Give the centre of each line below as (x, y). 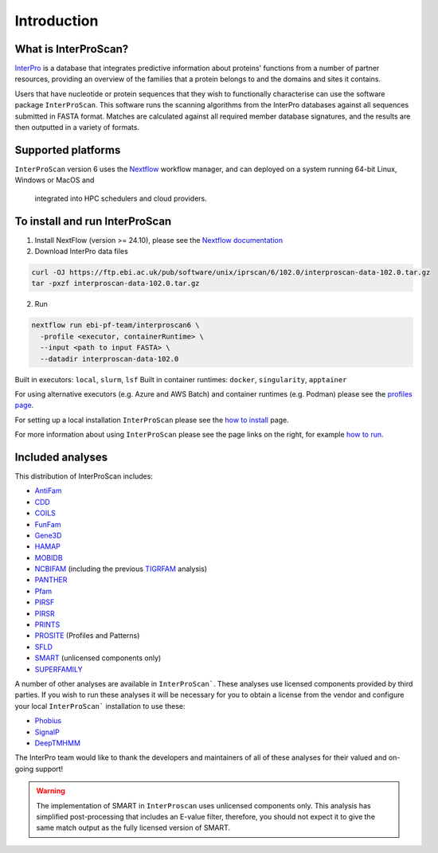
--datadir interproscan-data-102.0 (109, 359)
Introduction (57, 21)
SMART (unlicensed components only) (98, 658)
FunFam (48, 524)
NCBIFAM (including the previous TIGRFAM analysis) (121, 569)
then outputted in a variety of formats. (77, 127)
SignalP (47, 732)
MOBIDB (49, 558)
